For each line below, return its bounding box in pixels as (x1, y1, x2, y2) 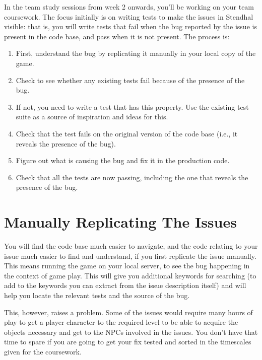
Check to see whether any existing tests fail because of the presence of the (16, 75, 245, 85)
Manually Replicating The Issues (4, 211, 237, 232)
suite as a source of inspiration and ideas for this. (16, 111, 168, 122)
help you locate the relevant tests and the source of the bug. (4, 290, 190, 300)
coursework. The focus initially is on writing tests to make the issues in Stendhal (4, 11, 253, 22)
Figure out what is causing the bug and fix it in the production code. (16, 155, 230, 166)
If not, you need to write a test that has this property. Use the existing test (16, 101, 249, 112)
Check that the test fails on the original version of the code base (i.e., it (16, 128, 238, 138)
